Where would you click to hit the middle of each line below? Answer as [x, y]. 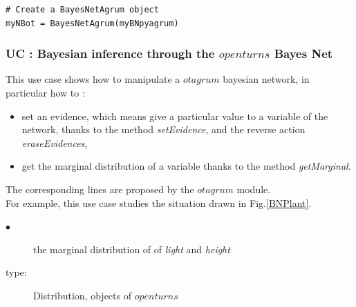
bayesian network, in [266, 79]
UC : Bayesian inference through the [110, 53]
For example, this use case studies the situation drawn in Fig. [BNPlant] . [159, 202]
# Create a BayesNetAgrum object [82, 10]
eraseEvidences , [55, 142]
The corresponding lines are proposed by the [100, 189]
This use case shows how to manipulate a [93, 79]
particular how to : [45, 92]
